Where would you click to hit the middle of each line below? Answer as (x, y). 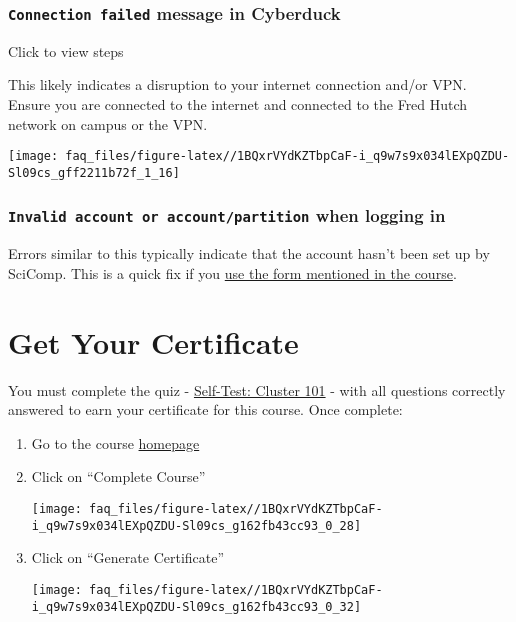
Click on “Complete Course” (118, 476)
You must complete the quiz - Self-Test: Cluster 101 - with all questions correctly (257, 389)
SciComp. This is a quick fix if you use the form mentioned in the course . (232, 272)
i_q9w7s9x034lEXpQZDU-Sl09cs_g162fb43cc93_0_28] (196, 525)
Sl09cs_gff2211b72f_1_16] (94, 172)
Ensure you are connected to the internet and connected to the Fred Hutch (238, 103)
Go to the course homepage (115, 442)
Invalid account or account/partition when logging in (227, 215)
